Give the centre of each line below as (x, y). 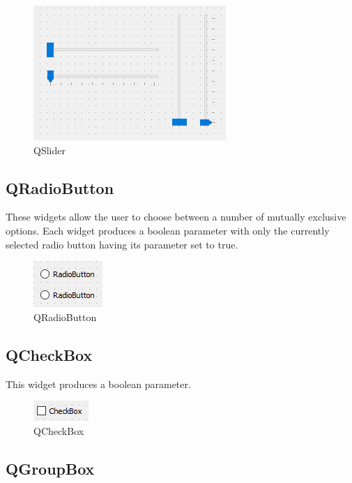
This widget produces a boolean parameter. (98, 384)
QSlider (49, 150)
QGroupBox (50, 468)
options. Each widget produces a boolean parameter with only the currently (168, 230)
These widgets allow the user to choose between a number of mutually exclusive (176, 217)
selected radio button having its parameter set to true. (122, 244)
